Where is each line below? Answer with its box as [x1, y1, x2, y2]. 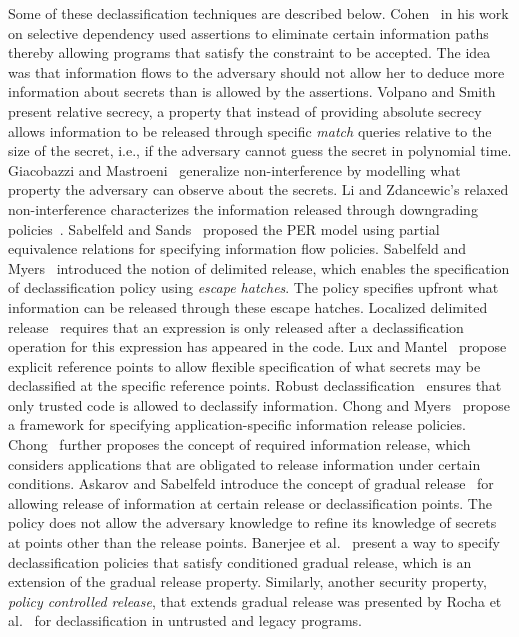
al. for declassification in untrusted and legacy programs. [8, 610, 363, 631]
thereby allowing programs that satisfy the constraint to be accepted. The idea [8, 42, 491, 63]
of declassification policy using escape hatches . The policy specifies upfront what [8, 277, 499, 298]
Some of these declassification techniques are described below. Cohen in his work [8, 3, 509, 23]
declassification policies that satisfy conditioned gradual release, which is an [8, 551, 472, 572]
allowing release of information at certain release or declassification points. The [8, 492, 492, 513]
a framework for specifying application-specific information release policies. [8, 414, 466, 435]
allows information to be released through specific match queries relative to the [8, 120, 492, 141]
